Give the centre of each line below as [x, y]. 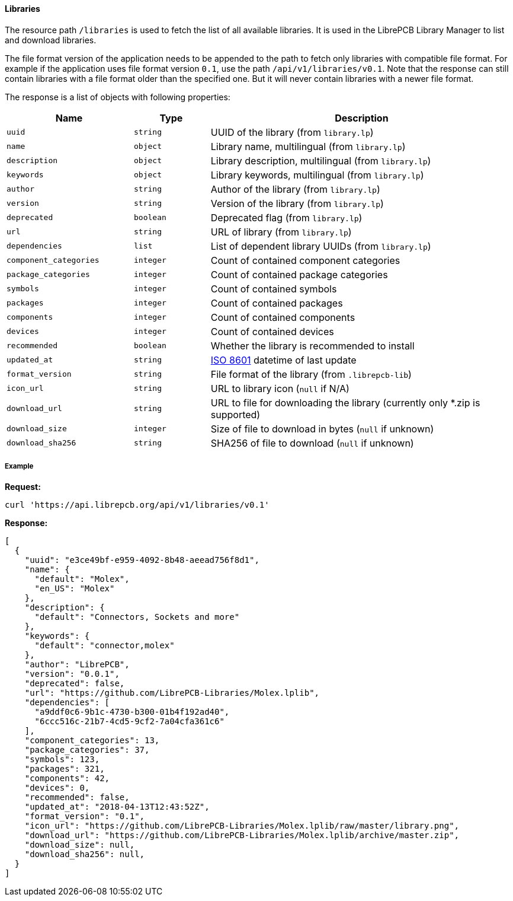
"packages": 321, [65, 769]
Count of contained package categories [299, 274]
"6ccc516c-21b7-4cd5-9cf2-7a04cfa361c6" [129, 722]
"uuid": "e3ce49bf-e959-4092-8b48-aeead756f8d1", [142, 560]
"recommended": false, [77, 797]
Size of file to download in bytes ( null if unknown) [322, 429]
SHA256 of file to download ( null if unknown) [312, 443]
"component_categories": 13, [92, 741]
